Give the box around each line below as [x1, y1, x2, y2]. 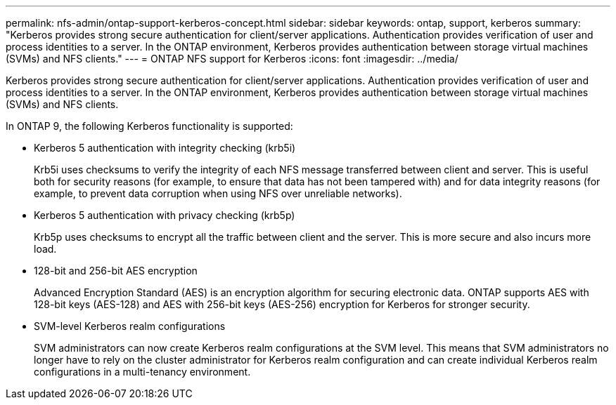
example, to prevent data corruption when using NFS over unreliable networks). [34, 187, 402, 199]
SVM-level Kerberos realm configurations [34, 320, 226, 332]
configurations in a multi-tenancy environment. [34, 366, 251, 378]
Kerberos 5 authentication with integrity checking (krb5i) [34, 142, 296, 154]
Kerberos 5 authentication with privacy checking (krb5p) [34, 209, 295, 221]
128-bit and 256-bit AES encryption [34, 265, 198, 277]
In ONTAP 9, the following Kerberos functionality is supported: [6, 120, 293, 132]
